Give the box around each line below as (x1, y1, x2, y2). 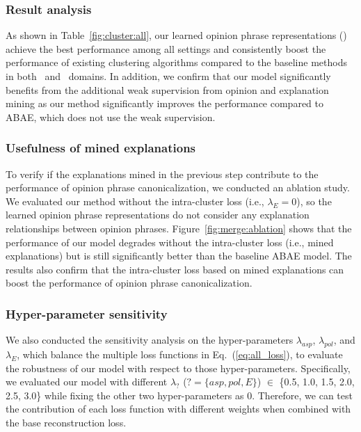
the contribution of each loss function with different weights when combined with (6, 401, 351, 416)
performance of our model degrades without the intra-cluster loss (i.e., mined (6, 234, 334, 249)
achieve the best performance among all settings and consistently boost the (6, 41, 326, 56)
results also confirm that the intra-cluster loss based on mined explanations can (6, 262, 344, 276)
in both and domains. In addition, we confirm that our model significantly (6, 69, 331, 83)
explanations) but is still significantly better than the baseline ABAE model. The (6, 248, 352, 263)
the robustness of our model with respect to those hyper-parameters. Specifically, (6, 360, 351, 375)
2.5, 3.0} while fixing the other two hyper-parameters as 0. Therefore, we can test (6, 387, 353, 402)
